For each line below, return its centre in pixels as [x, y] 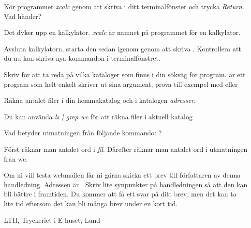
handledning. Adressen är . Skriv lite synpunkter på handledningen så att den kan [126, 184]
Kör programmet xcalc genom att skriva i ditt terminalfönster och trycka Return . [124, 6]
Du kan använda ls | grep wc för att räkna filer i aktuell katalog [98, 116]
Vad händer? [23, 16]
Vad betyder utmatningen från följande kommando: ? [83, 133]
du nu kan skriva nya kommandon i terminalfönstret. [82, 58]
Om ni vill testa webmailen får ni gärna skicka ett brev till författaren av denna [122, 175]
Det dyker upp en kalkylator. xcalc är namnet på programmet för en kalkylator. [122, 32]
